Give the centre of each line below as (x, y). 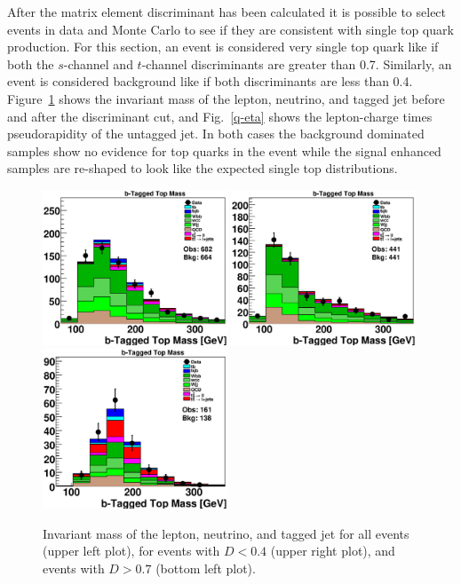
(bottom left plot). (206, 568)
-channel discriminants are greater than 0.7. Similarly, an (297, 63)
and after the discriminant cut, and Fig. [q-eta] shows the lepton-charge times (220, 116)
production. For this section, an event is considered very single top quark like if (223, 47)
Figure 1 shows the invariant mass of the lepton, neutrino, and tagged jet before (226, 98)
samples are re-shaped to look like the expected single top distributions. (203, 168)
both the (31, 63)
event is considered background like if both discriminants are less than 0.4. (210, 81)
